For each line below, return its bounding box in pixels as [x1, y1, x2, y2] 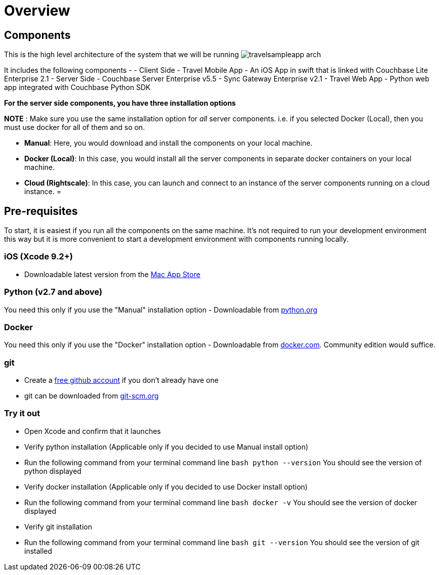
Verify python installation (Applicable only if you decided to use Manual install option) [24, 442, 309, 451]
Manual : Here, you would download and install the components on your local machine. [24, 139, 313, 148]
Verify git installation [24, 522, 92, 531]
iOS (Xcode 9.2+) [4, 251, 73, 262]
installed [24, 546, 53, 555]
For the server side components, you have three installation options [4, 99, 236, 108]
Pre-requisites [4, 204, 78, 217]
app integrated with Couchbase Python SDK [4, 83, 151, 92]
